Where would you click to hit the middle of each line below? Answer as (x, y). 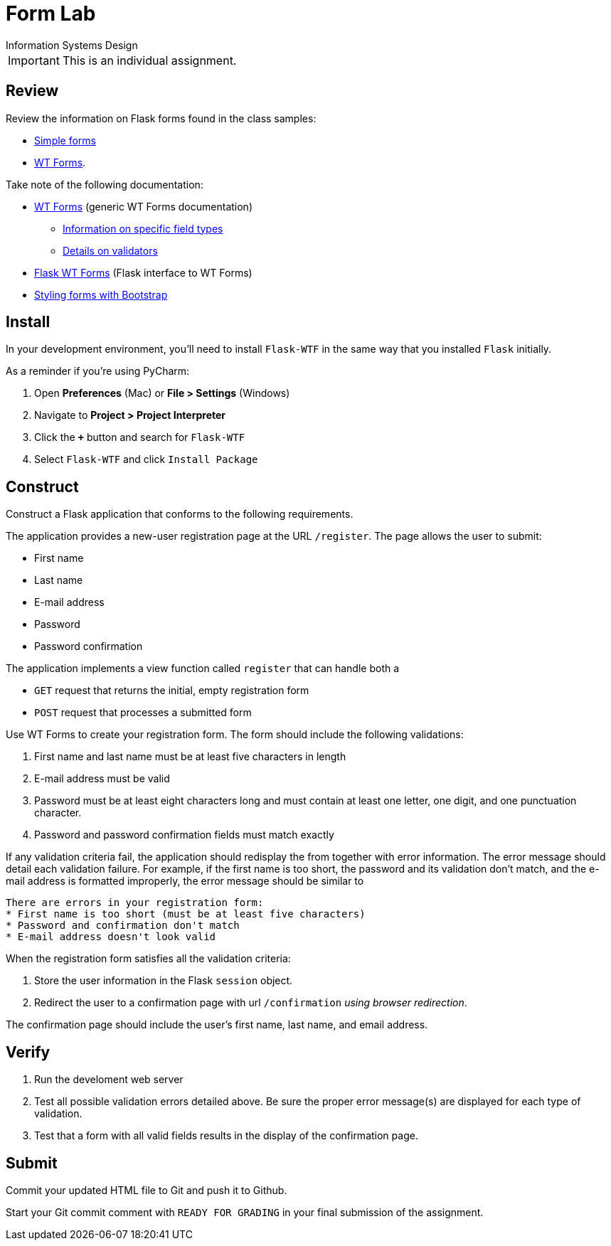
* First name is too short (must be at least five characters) (186, 914)
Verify (28, 1052)
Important (34, 60)
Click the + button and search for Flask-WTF (140, 437)
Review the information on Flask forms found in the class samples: (161, 118)
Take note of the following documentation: (105, 184)
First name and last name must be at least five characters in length (190, 757)
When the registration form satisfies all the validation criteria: (148, 959)
